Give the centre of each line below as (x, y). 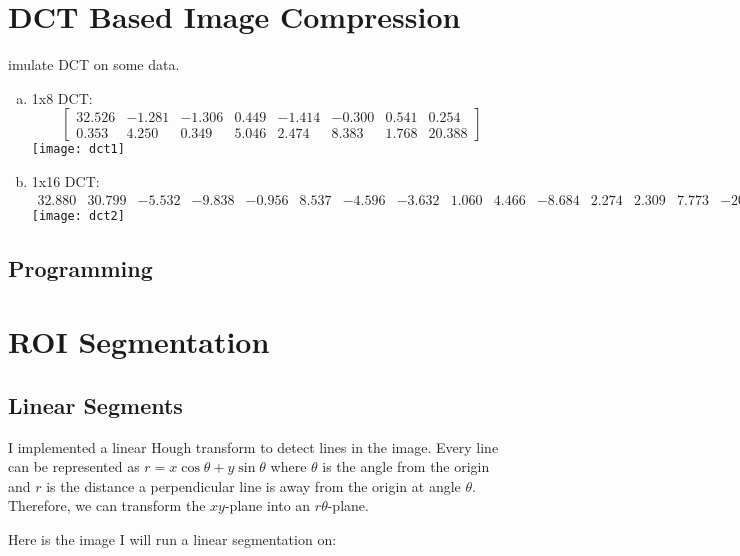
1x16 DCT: (65, 180)
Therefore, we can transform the (107, 505)
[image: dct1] (78, 149)
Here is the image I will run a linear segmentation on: (172, 538)
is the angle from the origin (406, 466)
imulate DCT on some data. (94, 64)
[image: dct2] (78, 215)
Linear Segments (95, 404)
